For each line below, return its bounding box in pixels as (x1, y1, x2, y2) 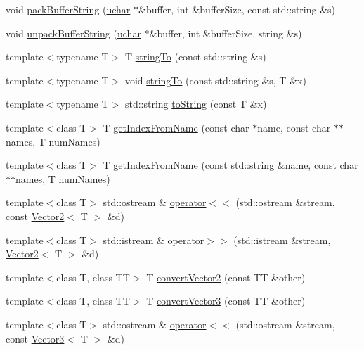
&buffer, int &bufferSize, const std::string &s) (138, 2, 336, 16)
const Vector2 (6, 208, 65, 223)
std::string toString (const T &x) (124, 96, 267, 111)
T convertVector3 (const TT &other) (146, 293, 306, 308)
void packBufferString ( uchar (6, 2, 131, 16)
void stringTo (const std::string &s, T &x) (124, 72, 306, 87)
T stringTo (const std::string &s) (124, 49, 266, 64)
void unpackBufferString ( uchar (6, 25, 141, 40)
